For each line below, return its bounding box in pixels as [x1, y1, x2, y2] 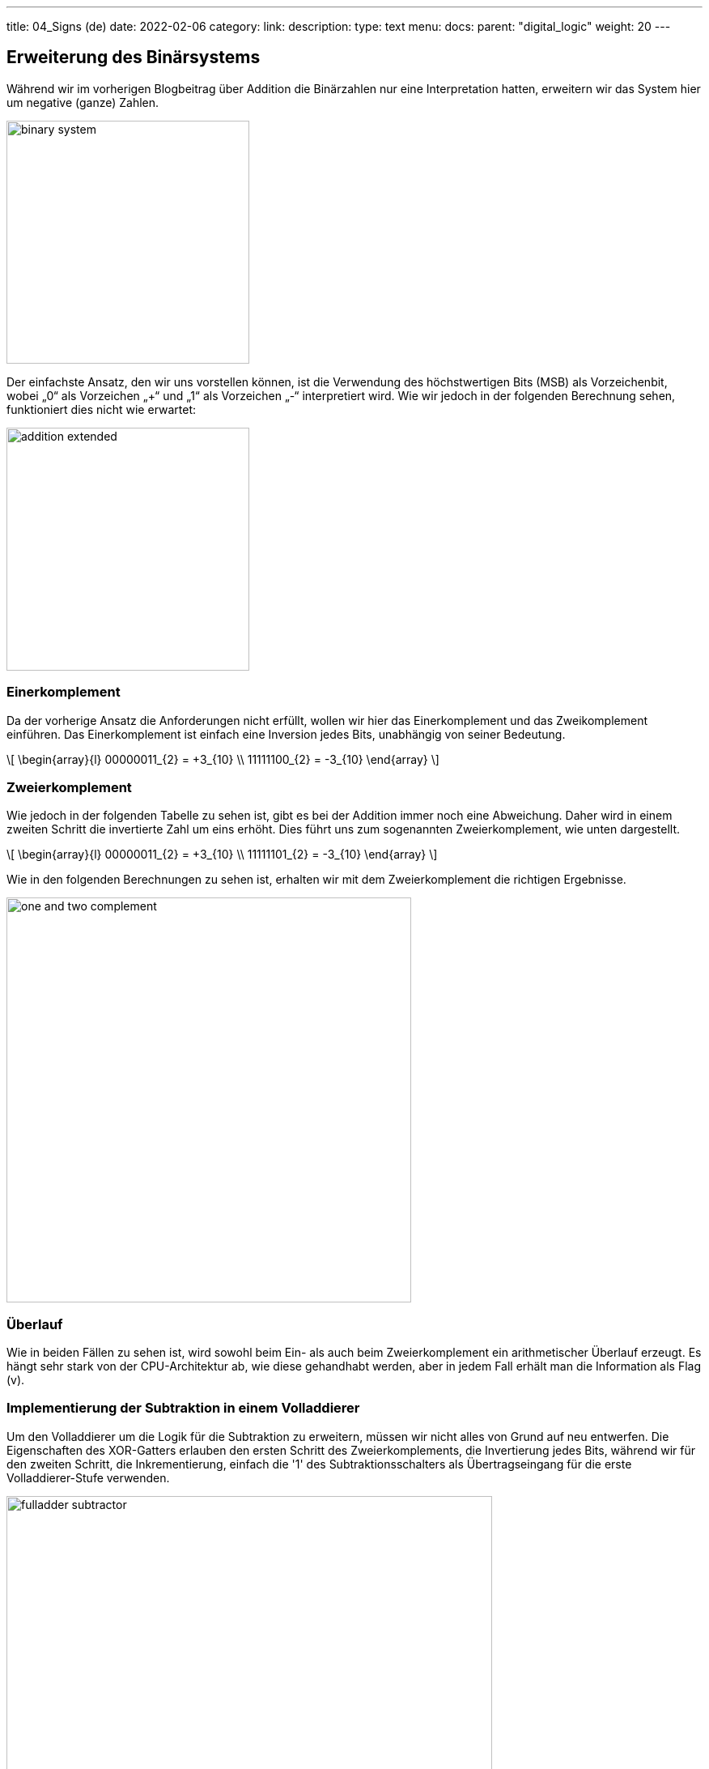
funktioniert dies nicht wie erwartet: [6, 402, 197, 416]
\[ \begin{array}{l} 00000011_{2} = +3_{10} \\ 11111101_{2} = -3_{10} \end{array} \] [6, 847, 438, 862]
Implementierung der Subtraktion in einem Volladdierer [6, 1400, 360, 1417]
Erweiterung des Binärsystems [6, 47, 261, 68]
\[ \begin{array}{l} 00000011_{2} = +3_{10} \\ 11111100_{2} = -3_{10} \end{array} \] [6, 752, 439, 766]
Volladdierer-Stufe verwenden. [6, 1470, 170, 1485]
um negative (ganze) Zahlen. [6, 95, 159, 109]
